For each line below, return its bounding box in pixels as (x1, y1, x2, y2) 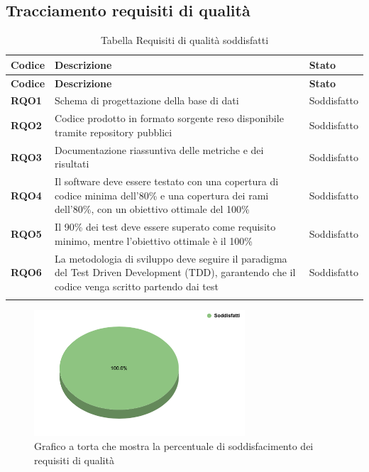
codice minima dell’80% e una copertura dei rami (55, 187, 269, 202)
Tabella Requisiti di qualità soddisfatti (100, 33, 269, 48)
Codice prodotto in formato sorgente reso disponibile (55, 111, 284, 126)
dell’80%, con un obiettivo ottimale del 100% (55, 202, 250, 216)
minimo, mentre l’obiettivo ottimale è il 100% (55, 233, 253, 248)
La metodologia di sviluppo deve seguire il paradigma (55, 251, 287, 265)
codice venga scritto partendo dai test (55, 278, 219, 293)
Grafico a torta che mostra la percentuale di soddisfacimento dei (34, 439, 314, 454)
